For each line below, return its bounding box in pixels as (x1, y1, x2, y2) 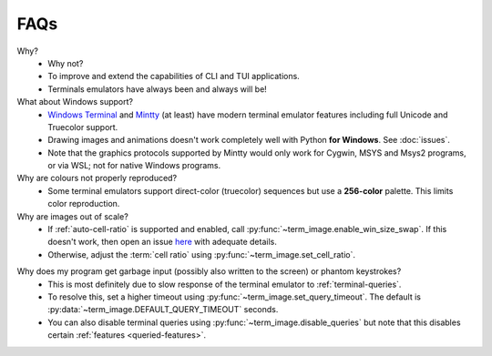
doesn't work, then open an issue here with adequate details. (47, 237, 277, 248)
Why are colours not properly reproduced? (16, 173, 178, 184)
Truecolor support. (47, 121, 118, 132)
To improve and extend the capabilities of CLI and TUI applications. (47, 71, 300, 82)
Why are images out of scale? (16, 210, 129, 222)
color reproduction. (47, 198, 120, 209)
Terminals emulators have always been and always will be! (47, 83, 268, 95)
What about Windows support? (16, 97, 134, 107)
